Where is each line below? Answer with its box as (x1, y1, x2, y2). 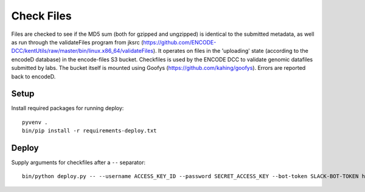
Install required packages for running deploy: (11, 105, 124, 112)
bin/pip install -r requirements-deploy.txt (22, 128, 158, 134)
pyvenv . (22, 118, 48, 126)
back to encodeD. (11, 73, 56, 80)
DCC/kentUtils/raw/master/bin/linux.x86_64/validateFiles (11, 47, 154, 55)
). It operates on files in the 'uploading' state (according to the (153, 47, 308, 55)
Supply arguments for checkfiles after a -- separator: (11, 159, 146, 166)
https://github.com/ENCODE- (143, 38, 217, 46)
